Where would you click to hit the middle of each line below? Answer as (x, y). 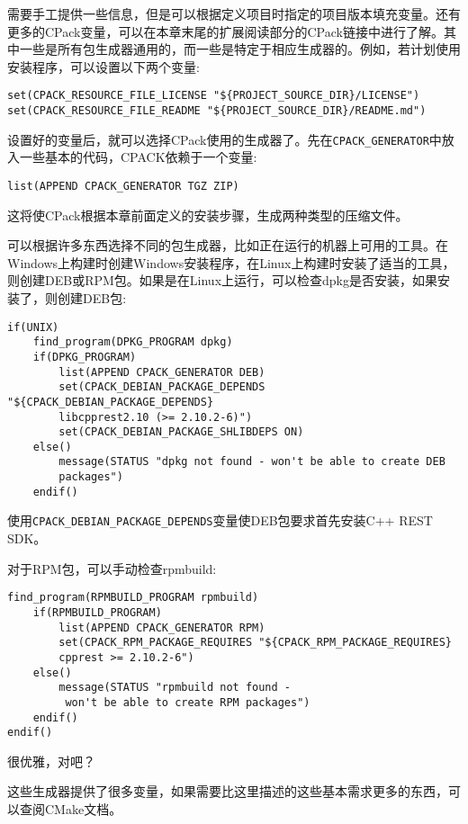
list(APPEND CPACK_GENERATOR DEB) (162, 372)
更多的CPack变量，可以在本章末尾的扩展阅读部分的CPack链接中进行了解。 (225, 31)
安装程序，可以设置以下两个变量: (103, 66)
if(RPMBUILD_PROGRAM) (97, 612)
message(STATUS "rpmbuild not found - (175, 688)
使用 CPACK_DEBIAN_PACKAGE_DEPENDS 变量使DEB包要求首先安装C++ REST (220, 520)
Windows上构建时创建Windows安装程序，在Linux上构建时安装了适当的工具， (231, 262)
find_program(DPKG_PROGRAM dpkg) (133, 342)
